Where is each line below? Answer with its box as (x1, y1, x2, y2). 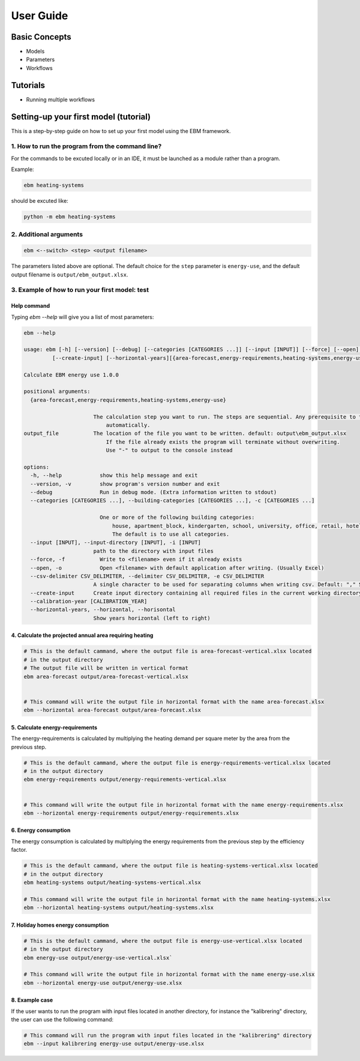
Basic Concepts (11, 32, 71, 42)
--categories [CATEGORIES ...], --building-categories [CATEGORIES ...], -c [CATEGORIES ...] (30, 497, 315, 504)
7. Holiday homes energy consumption (11, 921, 109, 928)
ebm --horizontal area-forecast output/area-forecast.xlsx (23, 707, 201, 714)
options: (23, 464, 50, 470)
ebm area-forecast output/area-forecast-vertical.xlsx (23, 673, 188, 680)
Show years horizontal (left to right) (93, 615, 211, 621)
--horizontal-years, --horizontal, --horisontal (30, 606, 176, 613)
